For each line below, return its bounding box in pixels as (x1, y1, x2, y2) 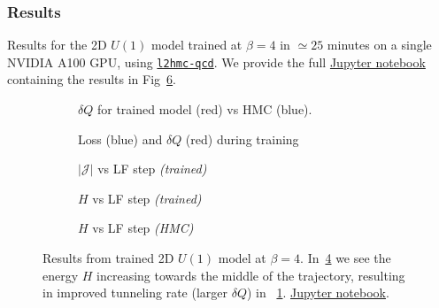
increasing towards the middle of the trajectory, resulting (96, 266, 405, 284)
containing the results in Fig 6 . (7, 70, 176, 89)
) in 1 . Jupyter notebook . (246, 283, 389, 302)
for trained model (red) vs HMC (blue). (96, 100, 312, 119)
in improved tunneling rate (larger (42, 283, 228, 302)
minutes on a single (327, 35, 432, 54)
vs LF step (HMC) (92, 219, 194, 237)
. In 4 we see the (300, 249, 391, 267)
